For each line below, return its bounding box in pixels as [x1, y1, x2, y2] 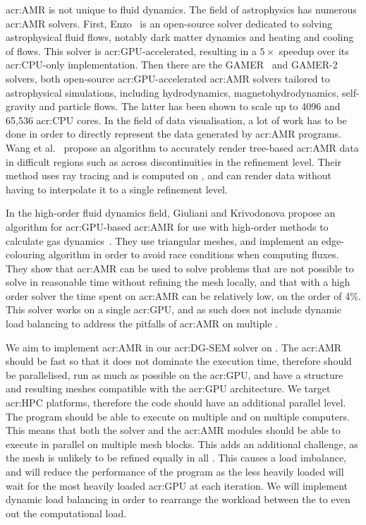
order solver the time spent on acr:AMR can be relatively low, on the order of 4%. [6, 288, 361, 303]
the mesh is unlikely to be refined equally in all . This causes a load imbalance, [6, 450, 347, 465]
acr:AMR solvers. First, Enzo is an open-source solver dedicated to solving [6, 16, 332, 30]
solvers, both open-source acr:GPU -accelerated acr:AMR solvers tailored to [6, 71, 330, 85]
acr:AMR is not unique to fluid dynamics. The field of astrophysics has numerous [6, 2, 357, 16]
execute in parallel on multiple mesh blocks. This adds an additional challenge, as [6, 436, 358, 451]
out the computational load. [6, 505, 127, 520]
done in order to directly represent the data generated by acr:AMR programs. [6, 126, 341, 141]
